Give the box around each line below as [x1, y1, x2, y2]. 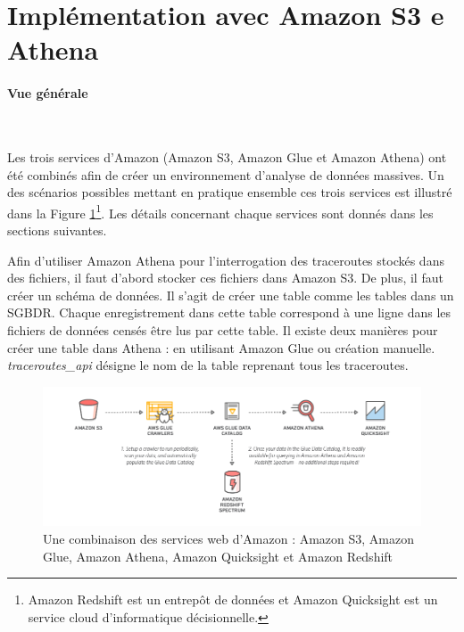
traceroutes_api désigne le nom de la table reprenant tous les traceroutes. [7, 356, 409, 374]
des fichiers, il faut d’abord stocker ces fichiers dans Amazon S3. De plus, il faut [7, 268, 443, 287]
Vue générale [7, 84, 88, 103]
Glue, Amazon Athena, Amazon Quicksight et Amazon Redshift [43, 546, 394, 565]
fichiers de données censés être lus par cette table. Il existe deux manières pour [7, 320, 438, 339]
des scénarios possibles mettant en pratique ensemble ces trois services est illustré [7, 183, 452, 201]
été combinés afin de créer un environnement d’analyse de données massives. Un [7, 165, 444, 184]
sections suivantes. [7, 220, 107, 239]
